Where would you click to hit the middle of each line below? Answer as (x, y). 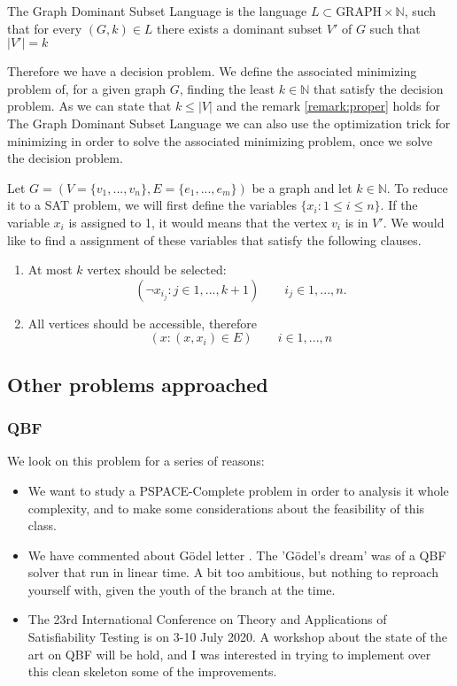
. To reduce (417, 187)
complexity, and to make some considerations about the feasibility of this (226, 508)
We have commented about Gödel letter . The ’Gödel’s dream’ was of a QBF (237, 555)
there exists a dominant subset (240, 28)
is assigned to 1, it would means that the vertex (198, 222)
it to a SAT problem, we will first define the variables (152, 205)
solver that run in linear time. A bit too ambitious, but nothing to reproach (233, 572)
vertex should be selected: (157, 270)
